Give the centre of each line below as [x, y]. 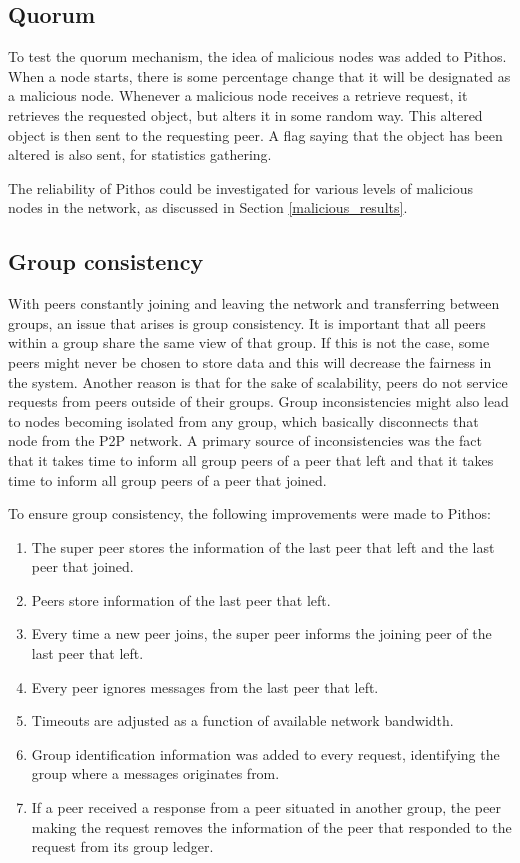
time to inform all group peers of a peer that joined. [167, 479]
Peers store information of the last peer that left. [181, 599]
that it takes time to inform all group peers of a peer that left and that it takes [251, 459]
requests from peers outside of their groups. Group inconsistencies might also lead [258, 401]
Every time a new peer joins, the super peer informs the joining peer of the [261, 633]
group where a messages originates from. [155, 773]
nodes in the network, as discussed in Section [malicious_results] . [208, 207]
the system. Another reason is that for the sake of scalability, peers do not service [258, 381]
